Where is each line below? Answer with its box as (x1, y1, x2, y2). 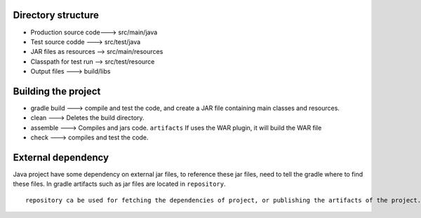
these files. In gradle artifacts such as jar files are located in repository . (13, 179, 226, 189)
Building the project (13, 85, 101, 97)
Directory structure (13, 9, 100, 21)
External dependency (13, 151, 109, 163)
